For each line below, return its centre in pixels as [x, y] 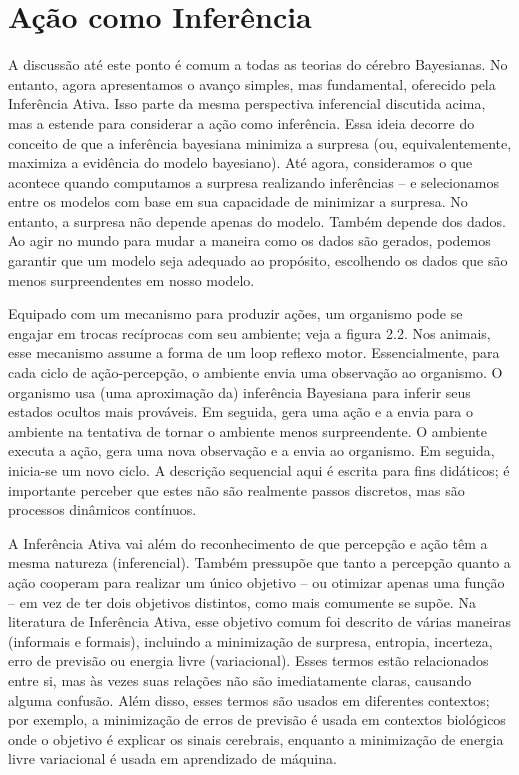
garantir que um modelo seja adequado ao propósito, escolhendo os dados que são [258, 260]
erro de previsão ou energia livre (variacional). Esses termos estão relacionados [248, 660]
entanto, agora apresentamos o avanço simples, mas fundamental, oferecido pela [252, 83]
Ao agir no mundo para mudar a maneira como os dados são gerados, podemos [249, 240]
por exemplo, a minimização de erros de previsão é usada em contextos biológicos [257, 719]
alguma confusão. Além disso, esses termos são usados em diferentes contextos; [249, 699]
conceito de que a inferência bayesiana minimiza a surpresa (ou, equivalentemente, [260, 142]
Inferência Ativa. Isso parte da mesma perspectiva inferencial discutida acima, [247, 103]
